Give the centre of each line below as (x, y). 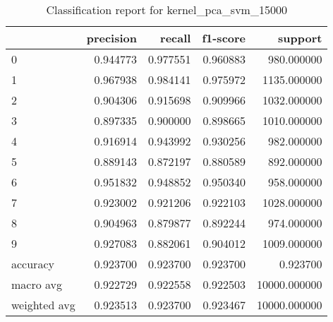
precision (111, 38)
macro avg (37, 284)
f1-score (224, 38)
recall (176, 38)
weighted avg (43, 305)
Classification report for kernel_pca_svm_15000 (166, 10)
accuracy (33, 264)
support (300, 38)
